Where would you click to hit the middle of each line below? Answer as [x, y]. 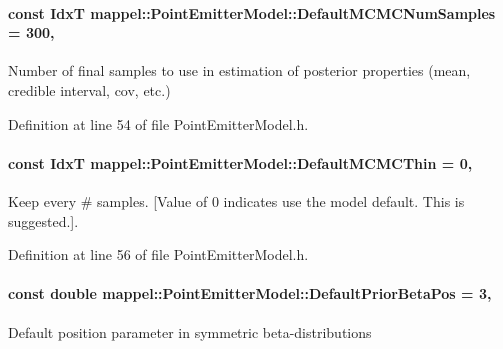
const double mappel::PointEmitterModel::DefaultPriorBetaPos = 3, [250, 293]
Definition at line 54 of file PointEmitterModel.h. [158, 123]
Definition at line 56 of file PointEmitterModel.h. [158, 254]
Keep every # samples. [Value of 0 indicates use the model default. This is [236, 200]
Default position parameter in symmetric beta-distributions [190, 331]
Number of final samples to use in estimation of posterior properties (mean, [239, 70]
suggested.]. [43, 220]
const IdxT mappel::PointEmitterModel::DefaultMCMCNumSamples [252, 12]
